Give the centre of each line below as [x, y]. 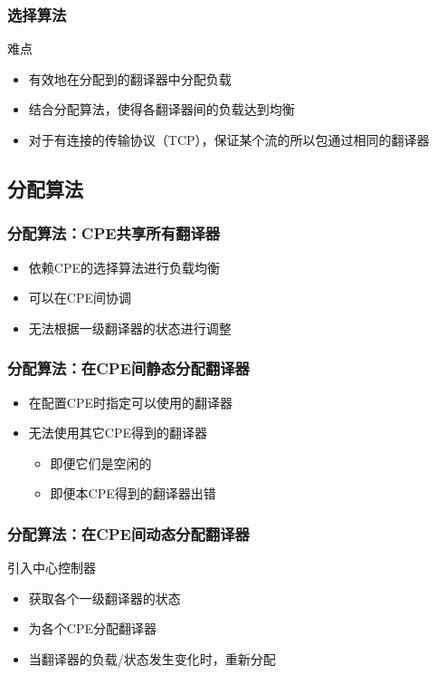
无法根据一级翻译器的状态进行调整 [130, 328]
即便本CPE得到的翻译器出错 [133, 493]
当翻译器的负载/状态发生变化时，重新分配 [152, 658]
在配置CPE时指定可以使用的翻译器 [130, 402]
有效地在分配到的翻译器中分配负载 [130, 78]
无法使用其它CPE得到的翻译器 [118, 433]
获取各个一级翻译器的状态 [104, 598]
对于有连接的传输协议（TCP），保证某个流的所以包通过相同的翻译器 [229, 140]
